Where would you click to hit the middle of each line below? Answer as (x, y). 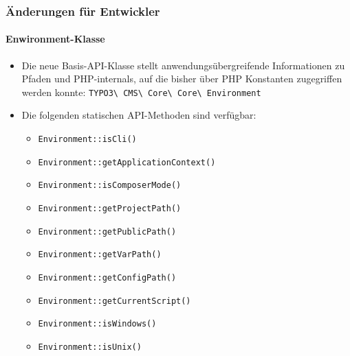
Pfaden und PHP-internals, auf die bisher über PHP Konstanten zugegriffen (182, 79)
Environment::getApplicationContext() (127, 162)
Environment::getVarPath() (100, 255)
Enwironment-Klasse (55, 39)
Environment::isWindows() (97, 324)
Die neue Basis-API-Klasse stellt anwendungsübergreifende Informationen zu (183, 65)
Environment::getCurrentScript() (114, 301)
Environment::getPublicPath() (107, 232)
